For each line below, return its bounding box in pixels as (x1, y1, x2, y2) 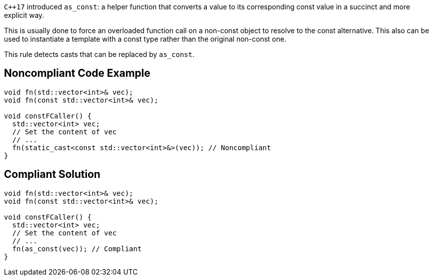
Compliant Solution (4, 168, 100, 181)
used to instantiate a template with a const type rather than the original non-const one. (4, 35, 287, 43)
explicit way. (4, 11, 45, 19)
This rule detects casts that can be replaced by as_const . (4, 50, 194, 58)
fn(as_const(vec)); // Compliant (12, 244, 142, 253)
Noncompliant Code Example (4, 67, 150, 80)
